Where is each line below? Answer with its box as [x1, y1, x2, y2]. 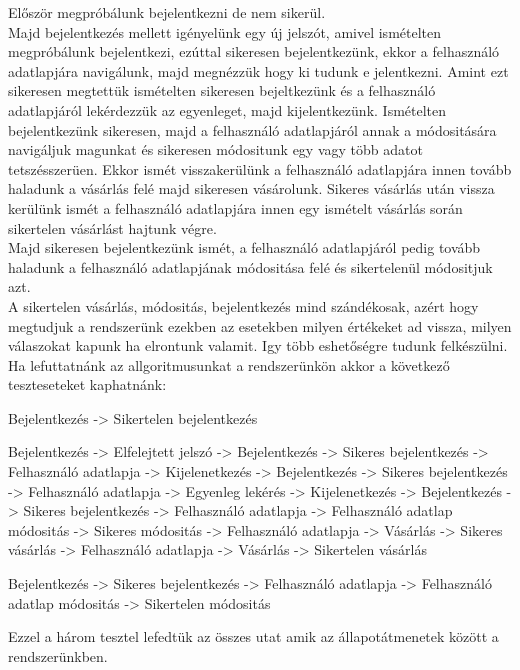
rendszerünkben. [8, 645, 108, 666]
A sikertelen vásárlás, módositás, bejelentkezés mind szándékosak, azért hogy [8, 295, 479, 316]
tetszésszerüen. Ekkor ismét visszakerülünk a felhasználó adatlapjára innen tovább [8, 158, 512, 179]
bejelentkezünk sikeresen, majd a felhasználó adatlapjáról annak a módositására [8, 119, 497, 140]
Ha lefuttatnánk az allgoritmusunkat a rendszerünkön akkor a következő [8, 354, 450, 375]
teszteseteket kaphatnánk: [8, 374, 167, 395]
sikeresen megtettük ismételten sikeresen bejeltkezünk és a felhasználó [8, 80, 436, 101]
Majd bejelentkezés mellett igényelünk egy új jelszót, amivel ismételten [8, 21, 442, 42]
